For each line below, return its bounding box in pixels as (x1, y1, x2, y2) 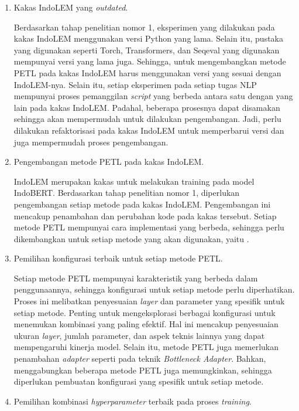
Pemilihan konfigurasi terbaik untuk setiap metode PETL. (13, 252, 223, 264)
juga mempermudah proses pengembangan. (13, 135, 169, 148)
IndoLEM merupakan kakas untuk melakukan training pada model (13, 175, 255, 187)
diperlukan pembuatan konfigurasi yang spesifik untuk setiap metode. (13, 375, 264, 388)
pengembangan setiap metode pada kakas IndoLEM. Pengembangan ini (13, 198, 271, 210)
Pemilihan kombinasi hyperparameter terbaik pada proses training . (13, 395, 252, 407)
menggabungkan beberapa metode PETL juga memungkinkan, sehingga (13, 364, 272, 376)
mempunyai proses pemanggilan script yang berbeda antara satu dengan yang (13, 90, 293, 102)
